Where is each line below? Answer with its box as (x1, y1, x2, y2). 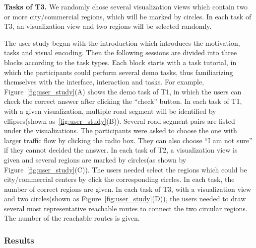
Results (4, 234, 34, 246)
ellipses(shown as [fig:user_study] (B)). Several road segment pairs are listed (4, 115, 235, 126)
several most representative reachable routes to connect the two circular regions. (4, 203, 248, 213)
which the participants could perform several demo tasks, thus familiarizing (4, 67, 233, 77)
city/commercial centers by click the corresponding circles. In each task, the (4, 174, 235, 184)
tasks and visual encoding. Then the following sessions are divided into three (4, 47, 237, 58)
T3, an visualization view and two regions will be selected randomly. (4, 21, 212, 31)
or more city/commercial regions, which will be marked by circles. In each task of (4, 11, 252, 21)
